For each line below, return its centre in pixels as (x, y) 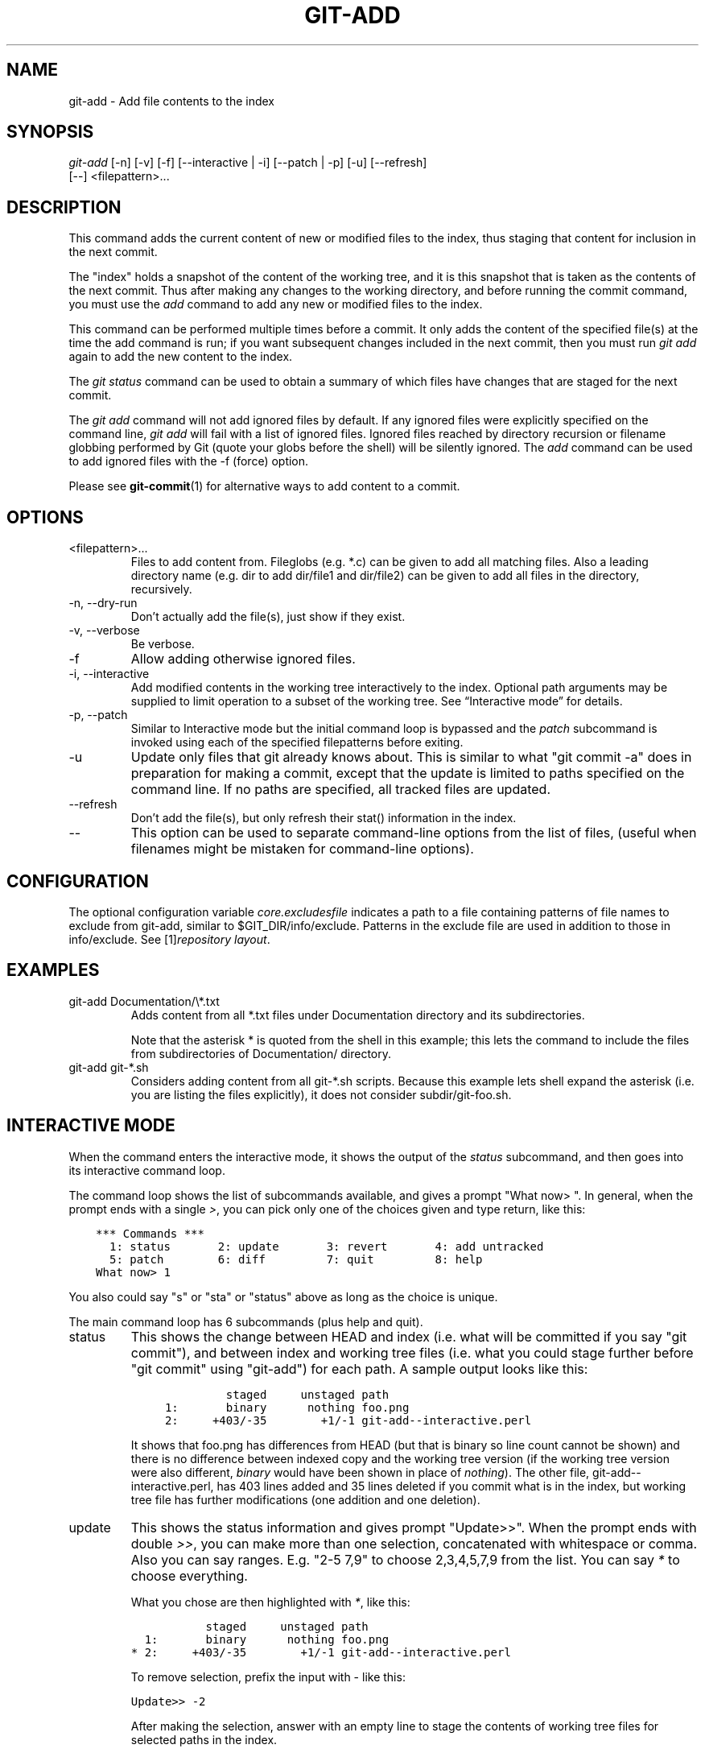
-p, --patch (98, 715)
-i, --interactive (109, 674)
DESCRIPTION (64, 207)
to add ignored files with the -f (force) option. (189, 461)
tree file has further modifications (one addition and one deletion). (305, 1499)
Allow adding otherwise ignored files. (243, 659)
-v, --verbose (104, 631)
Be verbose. (163, 644)
